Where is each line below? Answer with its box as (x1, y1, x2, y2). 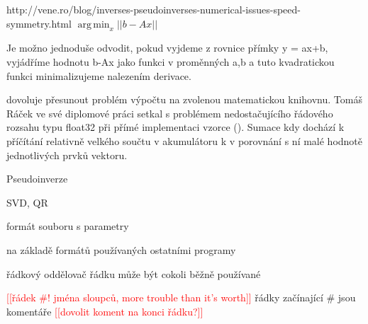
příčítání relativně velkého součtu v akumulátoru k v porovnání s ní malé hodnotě (6, 133, 363, 148)
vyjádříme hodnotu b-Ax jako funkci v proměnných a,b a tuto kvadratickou (6, 54, 335, 69)
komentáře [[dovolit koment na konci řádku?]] (6, 303, 203, 318)
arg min (77, 19, 110, 30)
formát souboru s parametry (6, 219, 129, 233)
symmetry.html (6, 16, 72, 30)
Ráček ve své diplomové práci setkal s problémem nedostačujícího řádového (6, 105, 333, 120)
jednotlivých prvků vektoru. (6, 147, 128, 162)
